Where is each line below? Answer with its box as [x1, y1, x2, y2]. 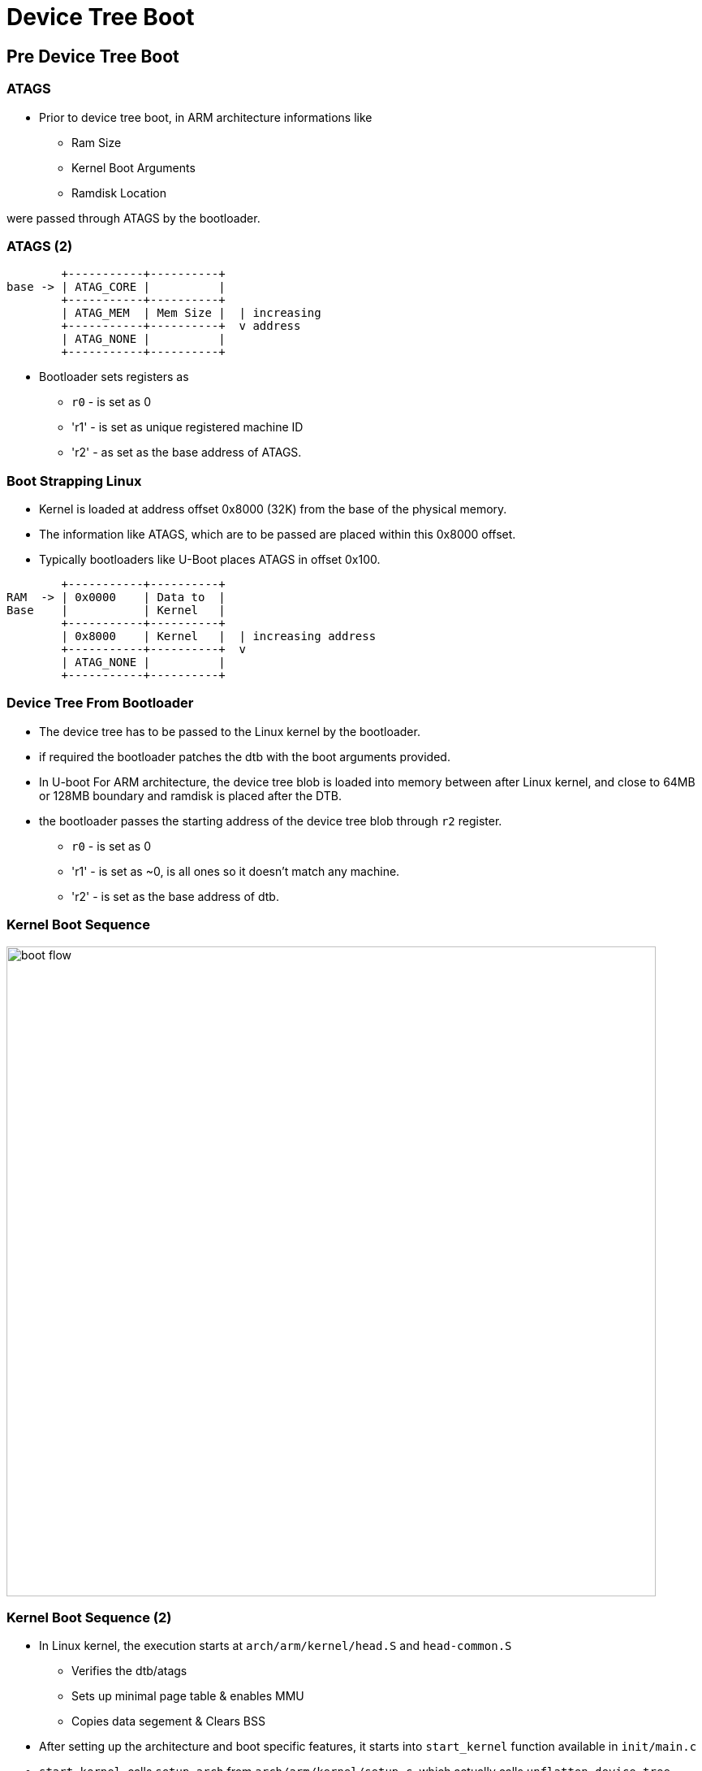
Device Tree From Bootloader [6, 695, 194, 712]
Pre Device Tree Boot [6, 45, 179, 67]
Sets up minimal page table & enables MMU [71, 1689, 304, 1704]
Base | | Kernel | [6, 604, 226, 617]
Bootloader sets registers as [39, 370, 189, 384]
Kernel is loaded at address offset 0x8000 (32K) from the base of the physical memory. [39, 502, 507, 517]
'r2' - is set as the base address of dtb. [71, 889, 279, 903]
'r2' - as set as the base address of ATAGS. [71, 445, 302, 460]
